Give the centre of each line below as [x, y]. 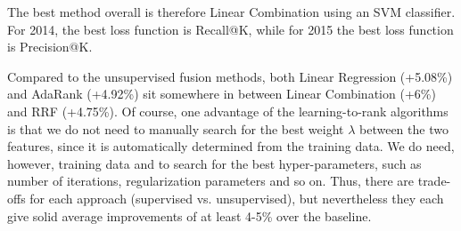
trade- [434, 181]
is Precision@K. [50, 47]
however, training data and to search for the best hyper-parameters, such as [214, 163]
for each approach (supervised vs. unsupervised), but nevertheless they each [237, 198]
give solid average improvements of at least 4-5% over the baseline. [189, 215]
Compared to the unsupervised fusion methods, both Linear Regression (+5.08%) [230, 76]
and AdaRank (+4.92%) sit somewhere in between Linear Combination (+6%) [222, 94]
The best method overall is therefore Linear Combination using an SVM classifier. [231, 12]
